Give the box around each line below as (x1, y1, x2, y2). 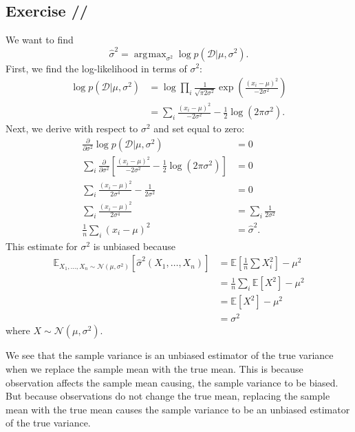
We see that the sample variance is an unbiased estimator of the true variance (6, 348, 334, 362)
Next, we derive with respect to (6, 121, 138, 136)
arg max (133, 49, 166, 59)
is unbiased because (93, 238, 176, 253)
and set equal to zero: (153, 121, 245, 136)
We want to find (6, 32, 74, 47)
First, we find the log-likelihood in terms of (6, 61, 187, 75)
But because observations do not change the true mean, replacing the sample (6, 389, 330, 403)
